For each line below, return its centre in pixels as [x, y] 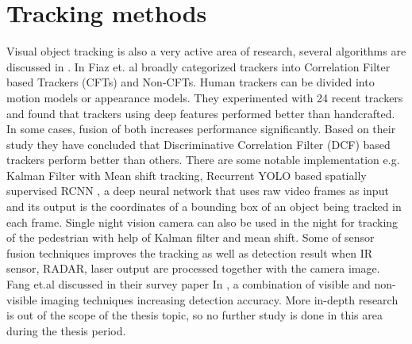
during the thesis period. [66, 330]
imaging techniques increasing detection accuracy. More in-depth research [219, 299]
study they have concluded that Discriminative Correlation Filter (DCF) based [198, 144]
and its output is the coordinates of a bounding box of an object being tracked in [204, 206]
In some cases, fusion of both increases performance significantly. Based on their [201, 129]
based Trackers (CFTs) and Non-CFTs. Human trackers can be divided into [191, 82]
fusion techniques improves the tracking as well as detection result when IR [190, 252]
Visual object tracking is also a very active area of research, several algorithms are [206, 51]
